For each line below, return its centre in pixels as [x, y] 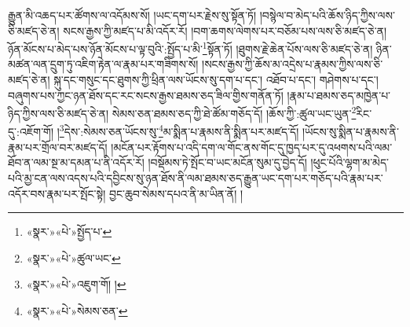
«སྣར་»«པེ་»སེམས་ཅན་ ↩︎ [77, 310]
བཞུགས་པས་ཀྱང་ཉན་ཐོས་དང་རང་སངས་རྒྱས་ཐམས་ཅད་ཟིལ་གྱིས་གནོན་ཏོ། [146, 95]
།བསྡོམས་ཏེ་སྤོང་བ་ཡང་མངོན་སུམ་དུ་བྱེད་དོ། [227, 162]
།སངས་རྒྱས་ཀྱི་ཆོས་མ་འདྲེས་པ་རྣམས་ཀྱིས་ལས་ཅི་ [293, 64]
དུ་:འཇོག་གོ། [31, 132]
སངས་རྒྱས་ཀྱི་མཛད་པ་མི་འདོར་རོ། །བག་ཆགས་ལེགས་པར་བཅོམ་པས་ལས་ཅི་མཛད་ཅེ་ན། [225, 30]
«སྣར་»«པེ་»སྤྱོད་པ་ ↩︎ [69, 231]
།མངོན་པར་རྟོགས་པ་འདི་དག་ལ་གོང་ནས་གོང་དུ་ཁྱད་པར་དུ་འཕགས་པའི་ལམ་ [252, 147]
